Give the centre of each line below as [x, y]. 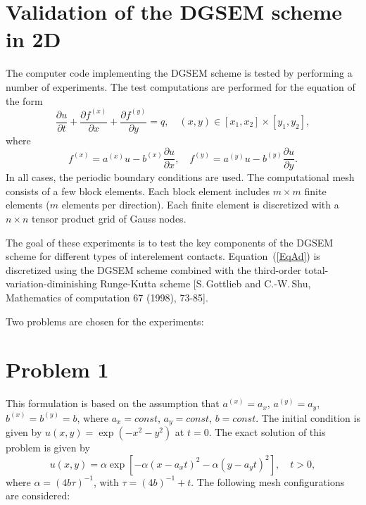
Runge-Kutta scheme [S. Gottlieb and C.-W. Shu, [206, 283]
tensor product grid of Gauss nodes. [109, 219]
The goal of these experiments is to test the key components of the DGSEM [170, 242]
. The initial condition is [308, 417]
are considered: [38, 495]
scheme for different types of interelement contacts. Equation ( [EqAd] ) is [163, 256]
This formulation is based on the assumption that [113, 403]
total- [316, 269]
